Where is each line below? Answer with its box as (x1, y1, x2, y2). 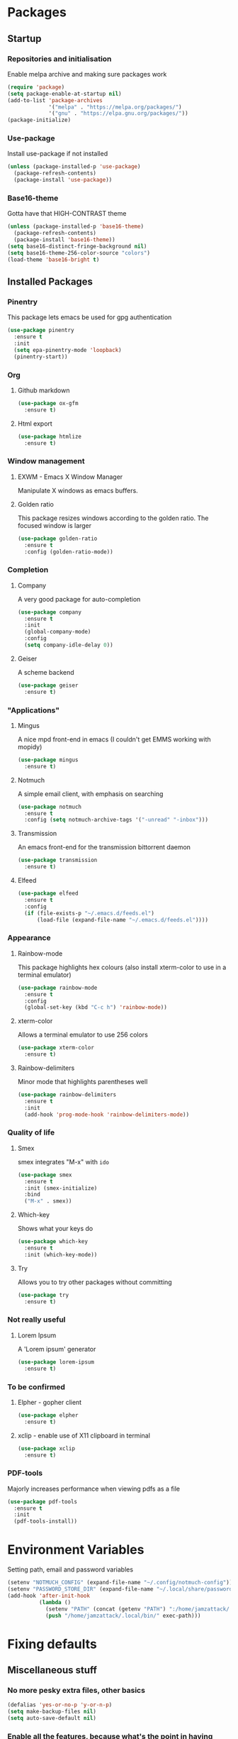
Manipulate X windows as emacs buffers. (17, 486, 138, 495)
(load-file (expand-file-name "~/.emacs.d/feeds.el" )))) (36, 916, 209, 923)
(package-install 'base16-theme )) (13, 236, 115, 243)
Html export (17, 419, 53, 428)
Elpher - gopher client (17, 1398, 82, 1406)
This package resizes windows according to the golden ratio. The (17, 514, 209, 522)
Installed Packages (7, 275, 93, 287)
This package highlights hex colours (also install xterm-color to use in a (17, 963, 227, 971)
